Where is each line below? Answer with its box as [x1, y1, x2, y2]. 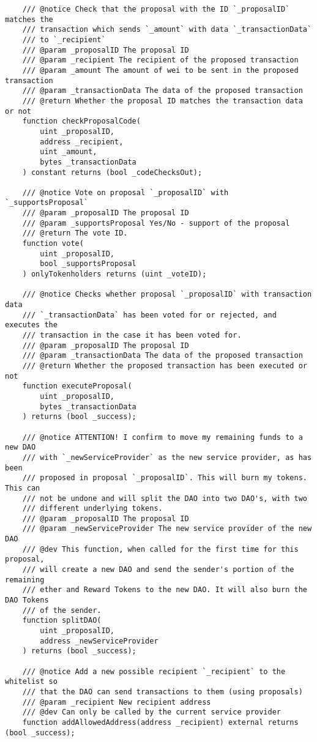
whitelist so [5, 677, 58, 686]
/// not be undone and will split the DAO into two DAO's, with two [22, 494, 307, 503]
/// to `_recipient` [22, 35, 106, 44]
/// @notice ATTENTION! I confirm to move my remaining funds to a [22, 432, 303, 442]
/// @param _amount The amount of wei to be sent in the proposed [22, 65, 299, 75]
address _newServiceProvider [40, 636, 158, 645]
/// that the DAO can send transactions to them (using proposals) [22, 687, 303, 696]
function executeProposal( [22, 382, 132, 391]
